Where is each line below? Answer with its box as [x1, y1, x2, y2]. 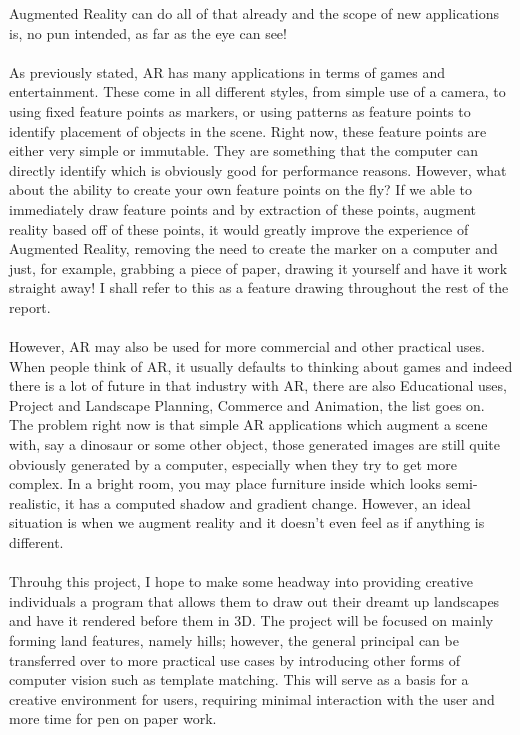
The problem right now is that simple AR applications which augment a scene [9, 414, 488, 435]
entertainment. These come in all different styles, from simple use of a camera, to [9, 81, 506, 102]
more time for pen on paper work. [9, 708, 217, 729]
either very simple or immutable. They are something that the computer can [9, 140, 478, 161]
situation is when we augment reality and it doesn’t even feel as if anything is [9, 512, 485, 533]
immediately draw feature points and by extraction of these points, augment [9, 198, 477, 219]
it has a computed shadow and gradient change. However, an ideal [65, 492, 471, 513]
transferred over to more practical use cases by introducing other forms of [9, 649, 461, 670]
